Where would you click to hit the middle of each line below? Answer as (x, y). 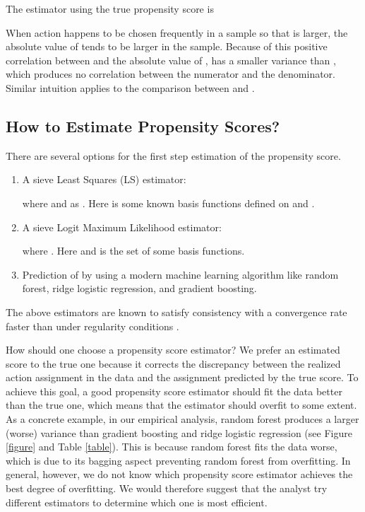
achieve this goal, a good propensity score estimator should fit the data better (174, 391)
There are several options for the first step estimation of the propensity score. (173, 155)
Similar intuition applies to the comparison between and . (130, 87)
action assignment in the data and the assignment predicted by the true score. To (182, 377)
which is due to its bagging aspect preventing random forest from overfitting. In (178, 460)
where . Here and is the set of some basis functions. (133, 251)
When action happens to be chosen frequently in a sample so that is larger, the (177, 32)
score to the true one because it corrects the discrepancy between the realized (173, 363)
